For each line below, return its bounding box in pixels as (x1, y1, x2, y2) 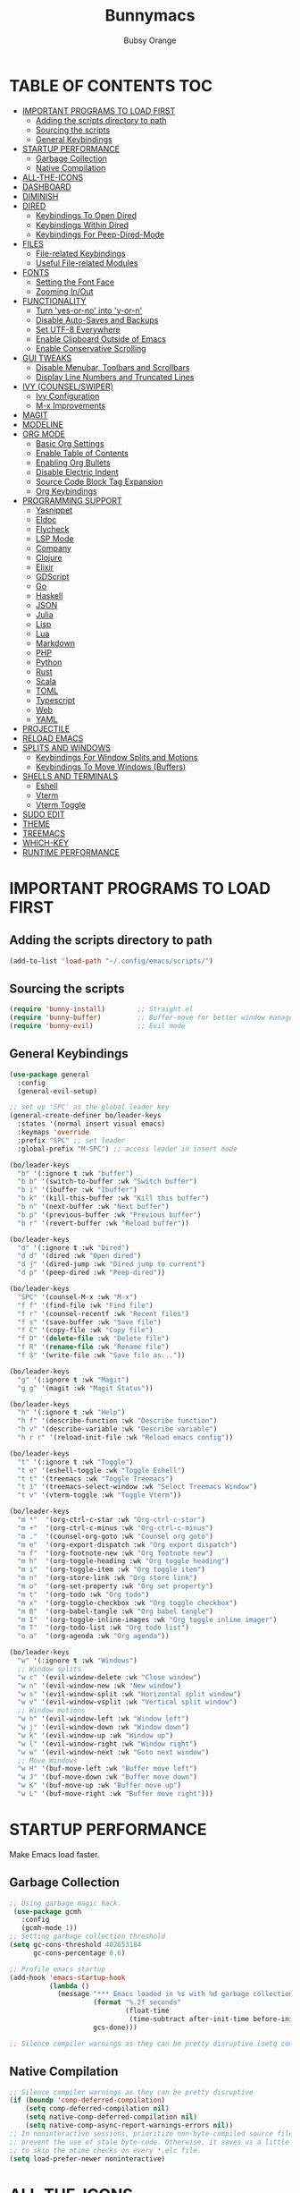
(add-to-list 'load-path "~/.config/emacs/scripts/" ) (9, 956, 214, 965)
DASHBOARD (21, 181, 71, 192)
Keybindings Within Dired (35, 219, 129, 230)
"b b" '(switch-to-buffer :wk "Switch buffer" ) (17, 1177, 198, 1186)
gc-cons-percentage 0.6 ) (32, 1948, 126, 1958)
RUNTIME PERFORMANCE (21, 846, 121, 857)
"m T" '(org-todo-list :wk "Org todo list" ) (17, 1623, 190, 1633)
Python (35, 657, 62, 667)
